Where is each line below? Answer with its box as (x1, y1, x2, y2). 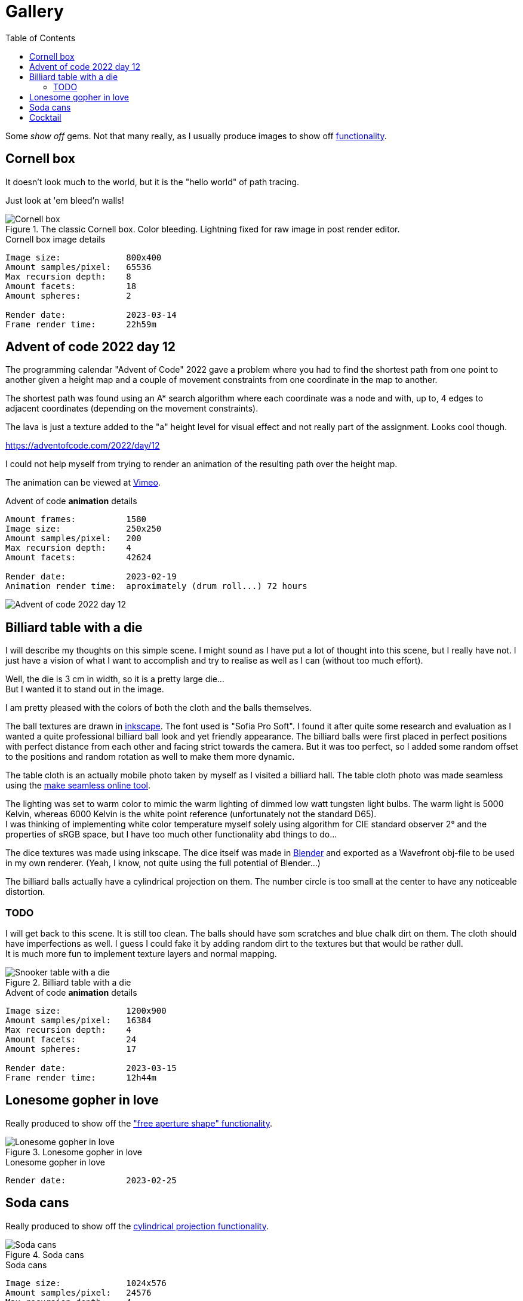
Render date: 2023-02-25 (5, 1175, 177, 1185)
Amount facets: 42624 (5, 553, 152, 563)
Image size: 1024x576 (5, 1278, 167, 1288)
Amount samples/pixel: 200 (5, 533, 141, 544)
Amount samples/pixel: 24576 (5, 1287, 152, 1297)
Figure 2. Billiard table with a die (5, 977, 131, 988)
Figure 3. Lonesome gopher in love (5, 1146, 142, 1157)
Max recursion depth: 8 (5, 271, 131, 281)
